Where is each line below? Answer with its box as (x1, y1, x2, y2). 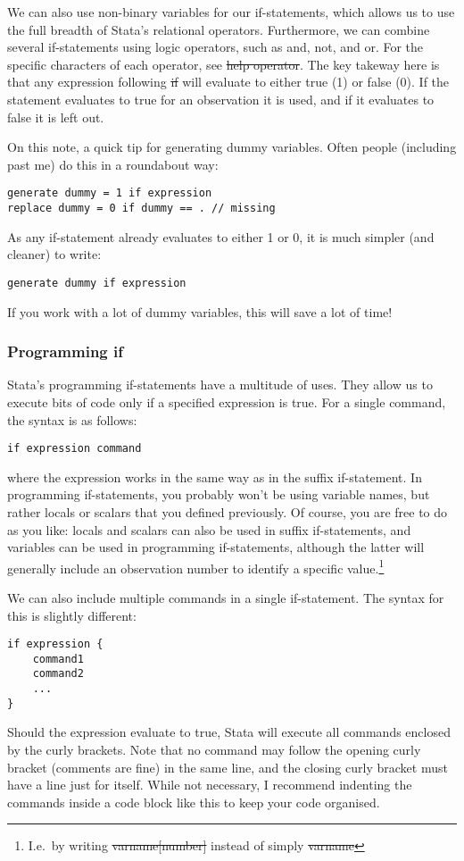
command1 (32, 652, 84, 665)
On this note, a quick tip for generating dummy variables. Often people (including (7, 138, 457, 156)
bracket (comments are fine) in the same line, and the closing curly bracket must (7, 757, 448, 776)
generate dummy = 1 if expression (7, 187, 212, 200)
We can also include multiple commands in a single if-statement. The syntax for (7, 588, 444, 606)
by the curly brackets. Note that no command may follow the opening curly (7, 740, 421, 759)
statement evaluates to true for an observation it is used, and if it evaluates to (7, 89, 435, 108)
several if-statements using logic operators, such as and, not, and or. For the (7, 38, 424, 56)
